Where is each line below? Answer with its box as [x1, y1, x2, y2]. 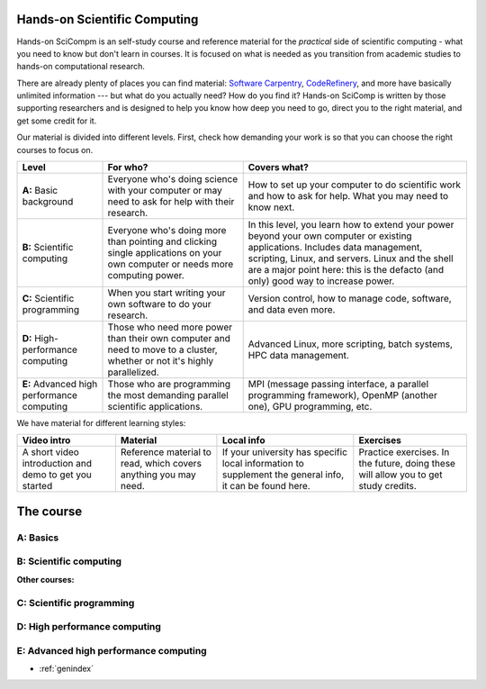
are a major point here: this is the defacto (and [247, 264, 445, 277]
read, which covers [120, 458, 202, 470]
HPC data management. [247, 349, 350, 362]
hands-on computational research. [16, 61, 146, 72]
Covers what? [247, 161, 310, 174]
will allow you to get [358, 468, 443, 481]
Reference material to [120, 446, 211, 458]
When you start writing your [107, 286, 226, 299]
